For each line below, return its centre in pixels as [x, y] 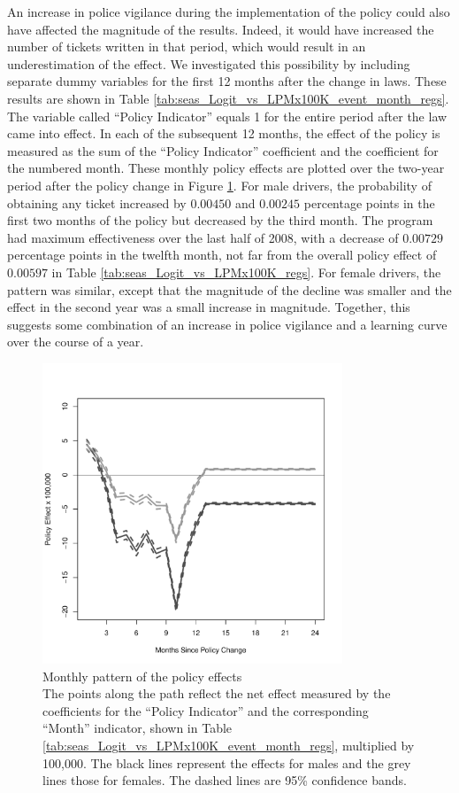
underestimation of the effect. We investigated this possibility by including [209, 63]
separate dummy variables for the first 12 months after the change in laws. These [227, 81]
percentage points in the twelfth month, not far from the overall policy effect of [222, 255]
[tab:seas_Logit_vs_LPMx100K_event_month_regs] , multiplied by [229, 746]
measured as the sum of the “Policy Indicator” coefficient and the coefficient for [223, 150]
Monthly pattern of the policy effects [142, 676]
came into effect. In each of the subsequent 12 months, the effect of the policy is [224, 133]
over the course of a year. [76, 342]
